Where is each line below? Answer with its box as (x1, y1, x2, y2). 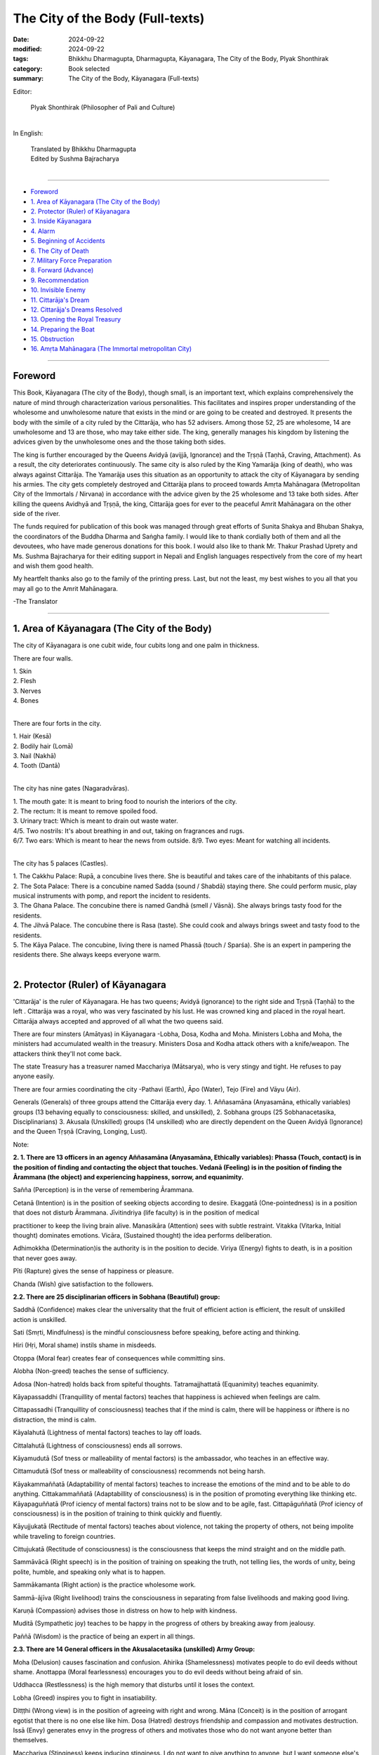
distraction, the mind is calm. (13, 1415, 97, 1424)
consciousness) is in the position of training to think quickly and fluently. (13, 1509, 222, 1518)
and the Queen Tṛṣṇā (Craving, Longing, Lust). (13, 1127, 147, 1136)
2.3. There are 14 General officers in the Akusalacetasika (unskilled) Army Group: (13, 1645, 255, 1653)
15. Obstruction (30, 335, 75, 343)
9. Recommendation (30, 276, 89, 284)
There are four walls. (13, 654, 73, 663)
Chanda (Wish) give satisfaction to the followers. (13, 1280, 154, 1288)
